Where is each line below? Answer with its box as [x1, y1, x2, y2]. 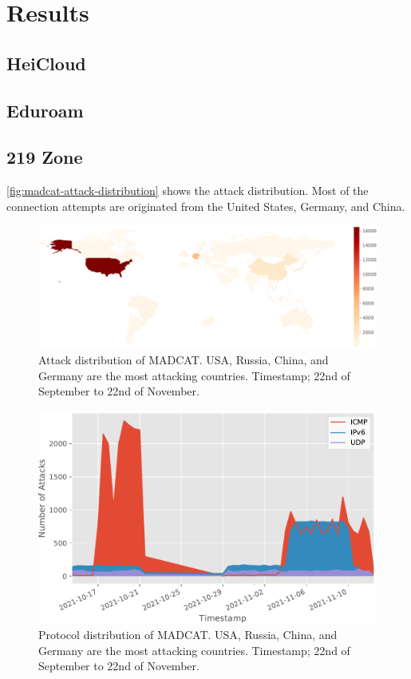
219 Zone [6, 145, 83, 169]
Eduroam [6, 97, 84, 122]
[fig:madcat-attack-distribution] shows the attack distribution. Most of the [6, 182, 369, 199]
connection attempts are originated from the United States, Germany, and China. [6, 197, 405, 214]
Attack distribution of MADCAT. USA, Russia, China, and [38, 351, 329, 367]
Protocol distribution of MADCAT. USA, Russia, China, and [38, 626, 338, 642]
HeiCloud [6, 50, 86, 75]
